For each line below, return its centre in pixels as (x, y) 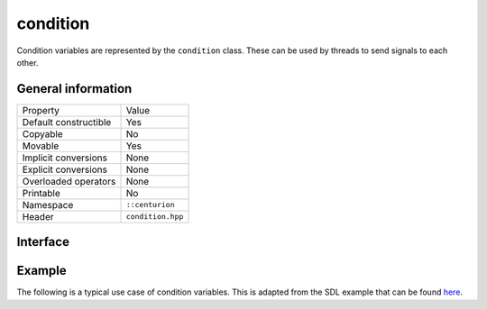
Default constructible (67, 122)
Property (41, 110)
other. (28, 62)
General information (74, 89)
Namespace (48, 204)
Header (38, 216)
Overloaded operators (69, 181)
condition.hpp (155, 217)
